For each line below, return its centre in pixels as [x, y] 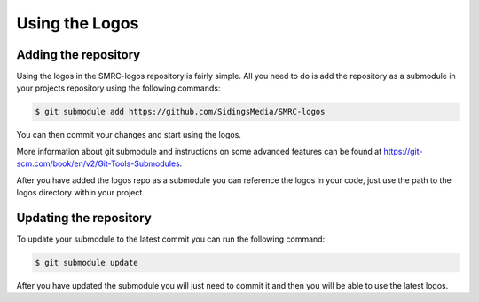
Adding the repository [79, 55]
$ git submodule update [87, 262]
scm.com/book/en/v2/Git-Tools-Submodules [98, 163]
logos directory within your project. [81, 192]
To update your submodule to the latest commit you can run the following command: [171, 239]
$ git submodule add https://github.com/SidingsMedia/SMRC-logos [180, 112]
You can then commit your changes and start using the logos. [129, 135]
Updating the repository [84, 218]
